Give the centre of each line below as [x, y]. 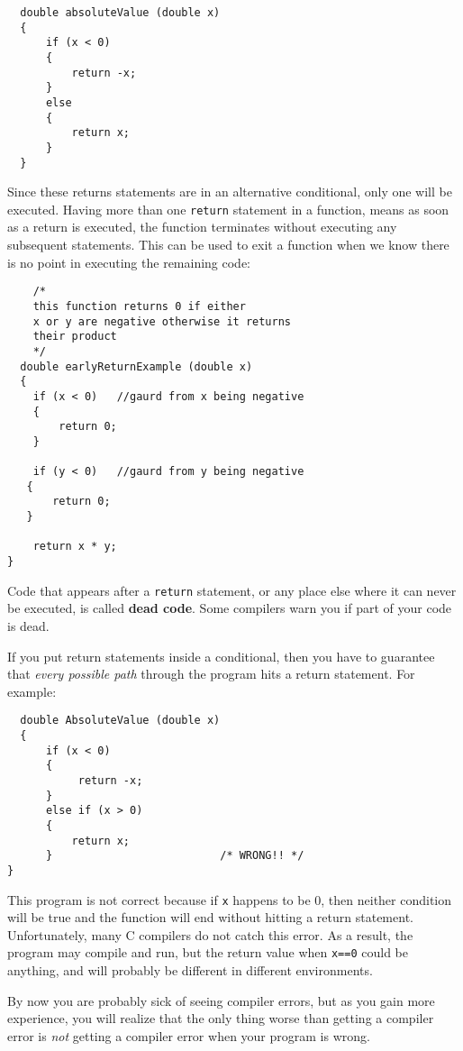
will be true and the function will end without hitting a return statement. [210, 917]
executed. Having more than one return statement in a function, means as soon [228, 209]
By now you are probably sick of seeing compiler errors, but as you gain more [221, 1000]
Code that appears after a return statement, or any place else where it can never [232, 590]
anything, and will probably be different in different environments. [190, 970]
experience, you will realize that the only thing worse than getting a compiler [221, 1018]
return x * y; [75, 547]
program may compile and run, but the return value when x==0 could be [208, 952]
